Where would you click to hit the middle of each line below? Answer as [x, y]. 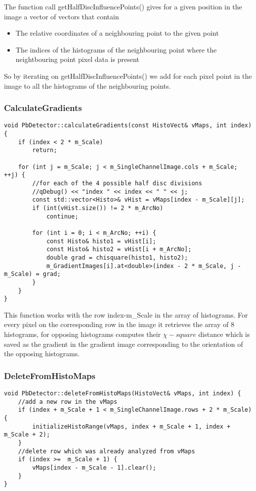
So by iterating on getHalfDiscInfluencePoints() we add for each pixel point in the [128, 76]
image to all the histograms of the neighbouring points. [87, 85]
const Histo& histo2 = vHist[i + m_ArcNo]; [119, 249]
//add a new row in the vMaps [68, 402]
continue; [62, 216]
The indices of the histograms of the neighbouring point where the [116, 49]
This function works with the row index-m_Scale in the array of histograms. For [126, 314]
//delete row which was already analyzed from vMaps [107, 451]
